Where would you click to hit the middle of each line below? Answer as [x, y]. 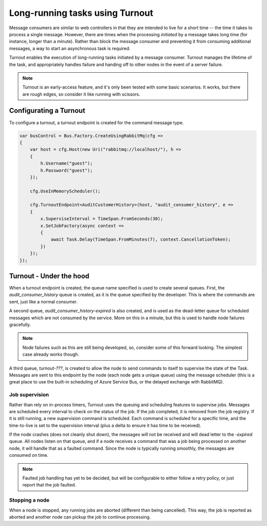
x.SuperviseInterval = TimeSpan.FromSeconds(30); [102, 219]
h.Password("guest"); [67, 170]
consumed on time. [29, 455]
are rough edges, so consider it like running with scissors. [81, 94]
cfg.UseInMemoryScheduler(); [65, 191]
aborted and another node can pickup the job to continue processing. [80, 517]
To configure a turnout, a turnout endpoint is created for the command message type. [96, 122]
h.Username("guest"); [67, 164]
